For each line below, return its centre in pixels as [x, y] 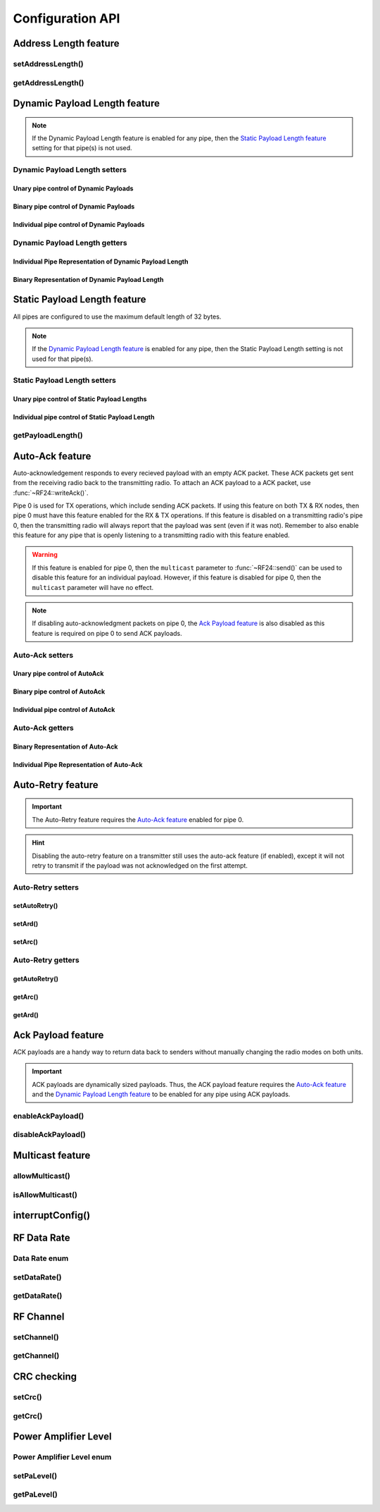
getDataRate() [38, 1296]
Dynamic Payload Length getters [70, 242]
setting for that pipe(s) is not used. [82, 148]
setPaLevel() [35, 1475]
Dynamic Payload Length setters [70, 170]
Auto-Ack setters [43, 655]
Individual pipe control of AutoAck [64, 710]
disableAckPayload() [49, 1135]
